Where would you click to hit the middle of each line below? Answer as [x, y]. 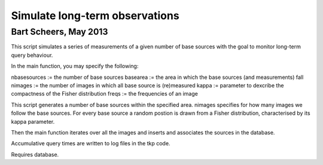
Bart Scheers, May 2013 [60, 32]
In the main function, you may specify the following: [75, 66]
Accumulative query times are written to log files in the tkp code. [91, 143]
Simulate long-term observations [95, 16]
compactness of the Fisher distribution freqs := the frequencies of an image [105, 94]
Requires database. [35, 154]
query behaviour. [32, 55]
